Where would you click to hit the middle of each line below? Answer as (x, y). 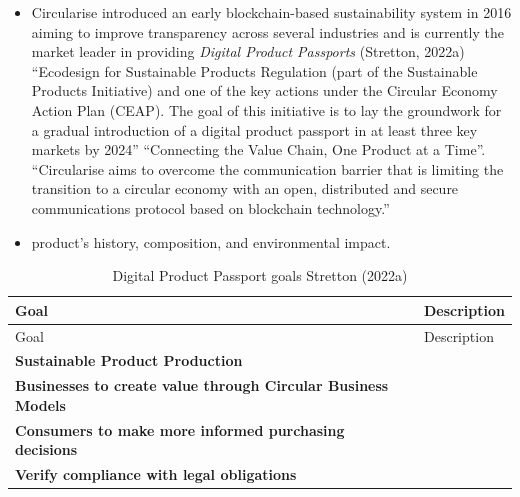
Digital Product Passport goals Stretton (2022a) (260, 275)
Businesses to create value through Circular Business (202, 385)
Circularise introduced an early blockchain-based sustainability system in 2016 (271, 12)
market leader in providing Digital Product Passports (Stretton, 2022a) (248, 51)
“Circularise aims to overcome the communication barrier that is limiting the (267, 168)
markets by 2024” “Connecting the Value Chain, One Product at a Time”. (258, 149)
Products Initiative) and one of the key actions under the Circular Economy (264, 90)
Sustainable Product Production (129, 360)
